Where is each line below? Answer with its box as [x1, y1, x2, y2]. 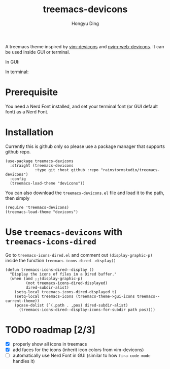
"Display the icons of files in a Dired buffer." [10, 271, 117, 276]
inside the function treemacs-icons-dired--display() [5, 257, 116, 263]
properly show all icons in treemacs [12, 341, 87, 347]
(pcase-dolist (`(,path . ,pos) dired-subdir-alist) [14, 302, 128, 308]
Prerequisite [5, 86, 58, 98]
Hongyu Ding [71, 20, 99, 26]
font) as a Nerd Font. [5, 108, 49, 115]
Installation [5, 127, 54, 138]
